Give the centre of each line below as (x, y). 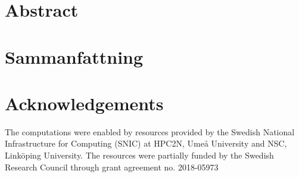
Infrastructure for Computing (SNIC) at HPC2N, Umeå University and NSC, (146, 143)
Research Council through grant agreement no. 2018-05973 (112, 167)
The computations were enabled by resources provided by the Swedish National (150, 131)
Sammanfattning (74, 56)
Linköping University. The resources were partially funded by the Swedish (139, 155)
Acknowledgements (84, 103)
